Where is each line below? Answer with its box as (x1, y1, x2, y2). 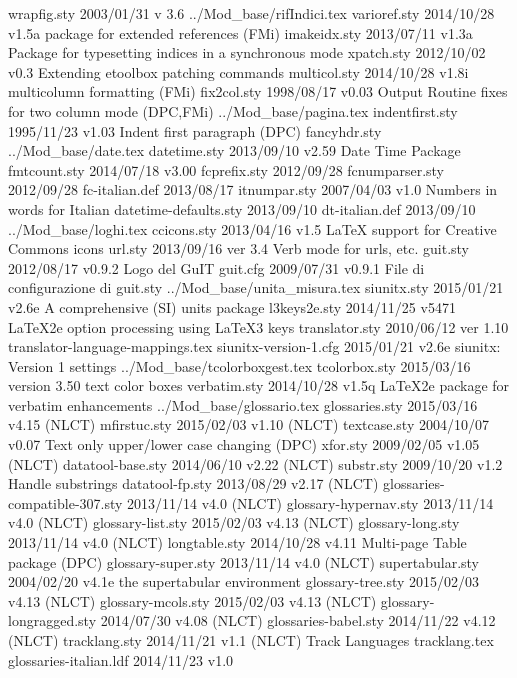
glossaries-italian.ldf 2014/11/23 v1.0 (8, 649, 234, 670)
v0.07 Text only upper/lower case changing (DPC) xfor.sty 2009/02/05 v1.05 (8, 434, 480, 455)
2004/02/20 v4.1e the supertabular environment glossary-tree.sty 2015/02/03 (8, 571, 480, 592)
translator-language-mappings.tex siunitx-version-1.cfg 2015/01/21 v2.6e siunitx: (8, 336, 501, 357)
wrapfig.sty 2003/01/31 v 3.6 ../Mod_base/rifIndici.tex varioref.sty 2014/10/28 (8, 3, 495, 23)
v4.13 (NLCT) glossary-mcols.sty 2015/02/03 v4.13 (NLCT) (8, 590, 377, 611)
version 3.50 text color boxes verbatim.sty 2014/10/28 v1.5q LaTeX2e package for (8, 375, 510, 396)
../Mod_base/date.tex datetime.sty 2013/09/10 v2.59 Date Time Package (8, 140, 461, 161)
